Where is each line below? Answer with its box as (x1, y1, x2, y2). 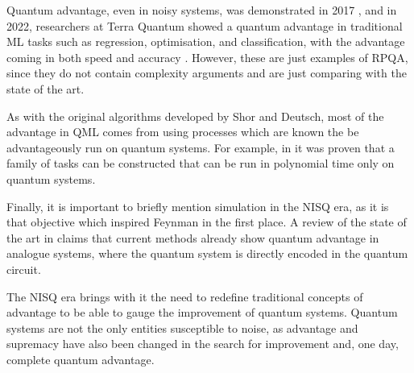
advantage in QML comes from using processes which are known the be (6, 123, 359, 140)
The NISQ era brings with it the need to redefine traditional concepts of (6, 288, 363, 305)
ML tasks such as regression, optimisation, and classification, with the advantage (6, 33, 405, 50)
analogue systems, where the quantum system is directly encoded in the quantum (6, 245, 408, 262)
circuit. (6, 260, 41, 277)
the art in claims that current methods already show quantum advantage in (6, 229, 379, 246)
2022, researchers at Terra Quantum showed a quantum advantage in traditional (6, 17, 403, 34)
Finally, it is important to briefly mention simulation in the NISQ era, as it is (6, 197, 389, 214)
